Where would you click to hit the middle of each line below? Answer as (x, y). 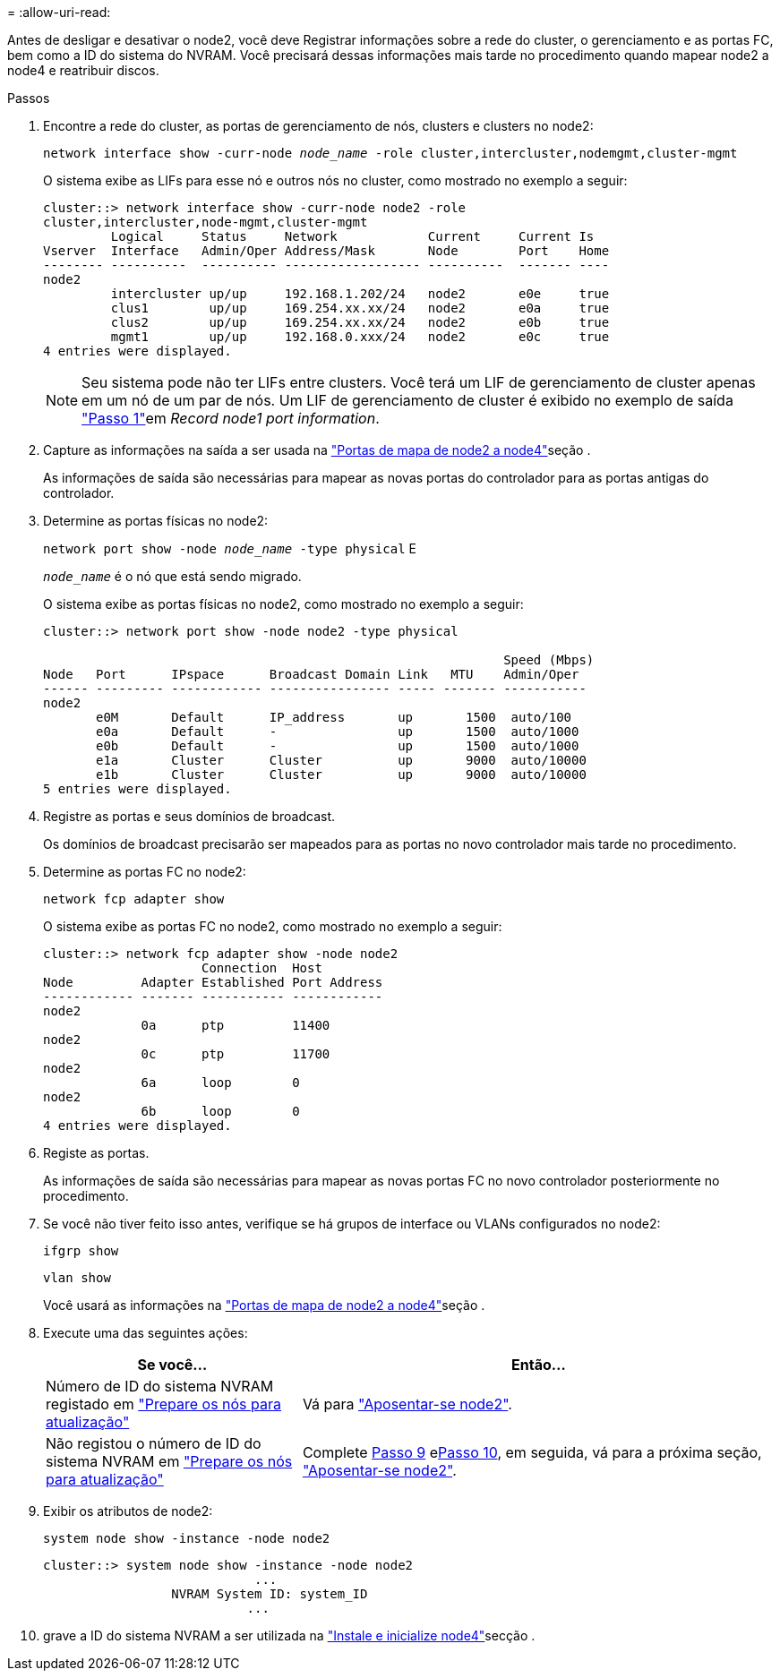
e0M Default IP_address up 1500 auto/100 (334, 717)
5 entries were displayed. (137, 789)
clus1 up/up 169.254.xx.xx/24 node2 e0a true (360, 308)
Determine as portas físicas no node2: (156, 521)
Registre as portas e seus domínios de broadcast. (189, 816)
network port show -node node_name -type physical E (230, 548)
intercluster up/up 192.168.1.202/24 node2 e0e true (360, 294)
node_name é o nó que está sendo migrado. (172, 576)
